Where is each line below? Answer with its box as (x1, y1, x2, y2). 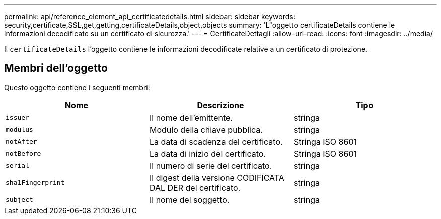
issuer (6, 114, 29, 122)
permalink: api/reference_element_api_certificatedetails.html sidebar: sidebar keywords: (4, 12, 296, 21)
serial (6, 162, 29, 170)
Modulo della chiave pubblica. (149, 124, 263, 135)
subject (6, 196, 33, 204)
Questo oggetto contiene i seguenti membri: (4, 83, 150, 92)
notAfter (6, 138, 37, 146)
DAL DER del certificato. (149, 182, 241, 193)
